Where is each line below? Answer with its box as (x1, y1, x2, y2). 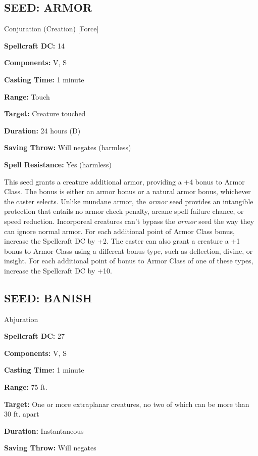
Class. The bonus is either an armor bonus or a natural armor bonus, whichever (4, 186, 251, 197)
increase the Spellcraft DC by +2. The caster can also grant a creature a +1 (4, 236, 240, 246)
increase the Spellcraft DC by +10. (4, 265, 112, 276)
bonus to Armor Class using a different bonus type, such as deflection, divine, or (4, 245, 253, 256)
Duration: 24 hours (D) (4, 125, 81, 135)
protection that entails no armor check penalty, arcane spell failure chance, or (4, 206, 244, 216)
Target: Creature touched (4, 108, 86, 119)
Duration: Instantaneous (4, 425, 84, 436)
